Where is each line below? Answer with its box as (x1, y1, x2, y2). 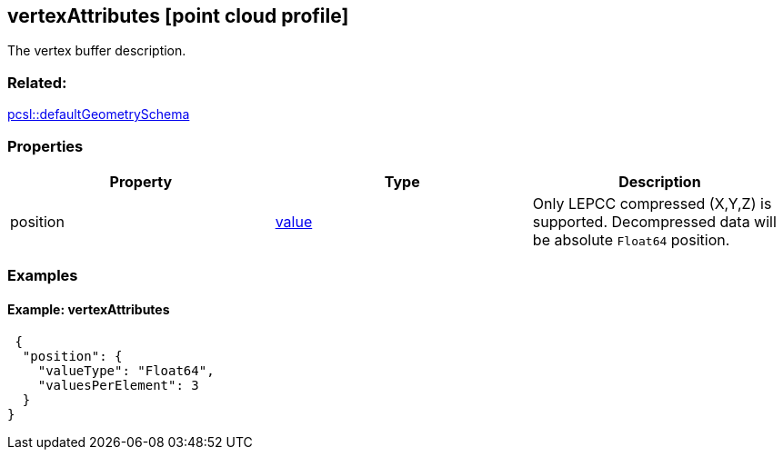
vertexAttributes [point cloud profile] (7, 5, 349, 27)
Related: (7, 73, 67, 92)
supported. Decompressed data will (532, 212, 777, 231)
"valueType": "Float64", (37, 363, 215, 378)
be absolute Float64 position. (532, 230, 730, 249)
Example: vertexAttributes (7, 301, 170, 317)
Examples (7, 266, 78, 285)
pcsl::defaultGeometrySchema (7, 106, 190, 123)
